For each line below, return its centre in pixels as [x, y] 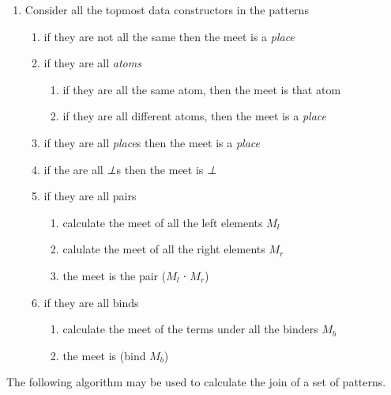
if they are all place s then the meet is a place [152, 142]
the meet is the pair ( [115, 275]
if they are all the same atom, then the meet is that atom [202, 89]
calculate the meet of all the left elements [163, 222]
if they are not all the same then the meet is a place [169, 36]
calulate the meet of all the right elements [164, 249]
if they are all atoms [92, 63]
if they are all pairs [90, 196]
